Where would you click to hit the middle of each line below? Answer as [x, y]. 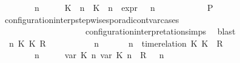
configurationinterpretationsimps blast [160, 31]
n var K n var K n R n [99, 55]
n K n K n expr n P [124, 7]
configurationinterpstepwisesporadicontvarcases [92, 19]
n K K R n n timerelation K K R [116, 43]
